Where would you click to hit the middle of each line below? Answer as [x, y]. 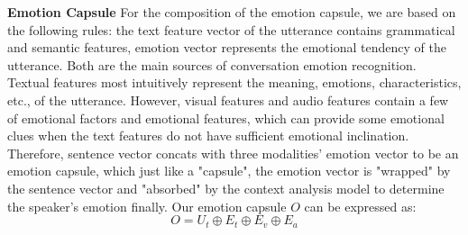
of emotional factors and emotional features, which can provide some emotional [226, 117]
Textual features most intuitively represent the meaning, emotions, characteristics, [234, 82]
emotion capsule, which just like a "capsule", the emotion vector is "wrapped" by [229, 171]
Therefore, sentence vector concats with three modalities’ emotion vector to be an [233, 153]
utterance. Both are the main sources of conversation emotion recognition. [212, 64]
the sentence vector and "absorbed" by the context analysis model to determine [226, 188]
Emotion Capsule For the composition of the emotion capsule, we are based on [232, 12]
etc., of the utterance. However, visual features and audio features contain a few [228, 99]
